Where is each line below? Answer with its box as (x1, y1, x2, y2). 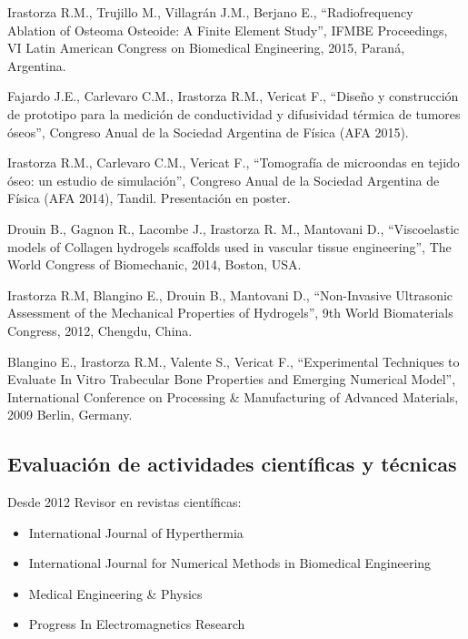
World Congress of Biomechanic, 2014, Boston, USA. (7, 255, 302, 274)
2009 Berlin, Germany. (7, 405, 133, 424)
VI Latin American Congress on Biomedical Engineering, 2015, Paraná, (7, 38, 405, 57)
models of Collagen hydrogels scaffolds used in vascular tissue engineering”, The (7, 237, 452, 256)
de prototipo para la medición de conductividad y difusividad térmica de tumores (7, 104, 461, 123)
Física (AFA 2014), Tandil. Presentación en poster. (7, 188, 291, 208)
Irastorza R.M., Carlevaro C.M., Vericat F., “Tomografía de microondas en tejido (7, 153, 460, 172)
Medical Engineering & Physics (28, 583, 203, 603)
